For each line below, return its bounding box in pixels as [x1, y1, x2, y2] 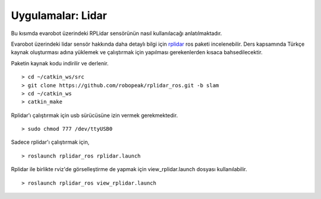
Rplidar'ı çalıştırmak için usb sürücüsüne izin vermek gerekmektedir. [11, 112, 178, 119]
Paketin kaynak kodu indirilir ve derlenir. [11, 59, 109, 67]
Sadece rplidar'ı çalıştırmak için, [11, 138, 90, 146]
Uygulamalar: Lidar [11, 9, 107, 22]
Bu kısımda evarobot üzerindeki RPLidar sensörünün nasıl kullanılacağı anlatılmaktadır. [11, 30, 222, 37]
